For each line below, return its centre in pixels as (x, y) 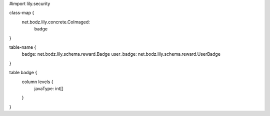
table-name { (23, 47)
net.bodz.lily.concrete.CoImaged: (56, 22)
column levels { (37, 82)
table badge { (23, 73)
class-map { (22, 13)
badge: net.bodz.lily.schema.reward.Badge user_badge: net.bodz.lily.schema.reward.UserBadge (121, 54)
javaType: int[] (49, 88)
